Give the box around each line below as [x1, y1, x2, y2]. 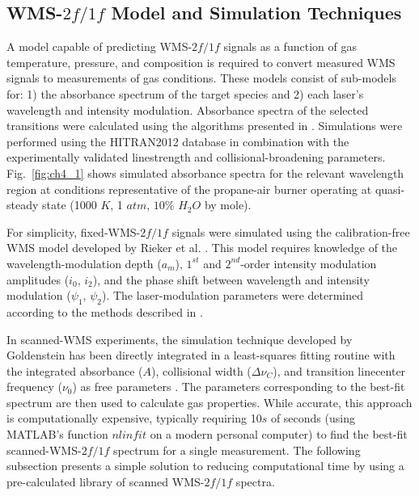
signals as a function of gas [223, 38, 357, 55]
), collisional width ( [151, 362, 252, 379]
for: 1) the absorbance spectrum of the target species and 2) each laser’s [6, 85, 364, 102]
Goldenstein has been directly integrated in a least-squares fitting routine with [6, 347, 396, 364]
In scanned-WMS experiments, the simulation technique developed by [6, 330, 353, 347]
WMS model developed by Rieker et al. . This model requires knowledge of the [6, 239, 398, 256]
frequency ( [6, 378, 62, 395]
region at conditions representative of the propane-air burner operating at [6, 180, 372, 197]
